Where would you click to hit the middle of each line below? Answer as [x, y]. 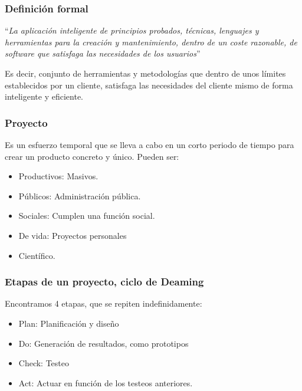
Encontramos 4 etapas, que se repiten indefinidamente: [104, 303]
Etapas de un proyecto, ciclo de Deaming [104, 282]
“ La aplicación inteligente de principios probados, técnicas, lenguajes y [132, 30]
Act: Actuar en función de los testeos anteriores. [106, 382]
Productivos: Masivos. [58, 176]
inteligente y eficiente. [44, 96]
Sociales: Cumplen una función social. [87, 216]
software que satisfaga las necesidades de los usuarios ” [103, 53]
